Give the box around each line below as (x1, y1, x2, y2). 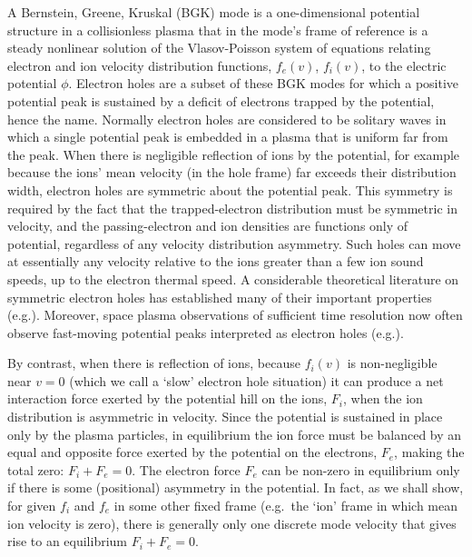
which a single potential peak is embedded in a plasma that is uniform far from (7, 127, 448, 146)
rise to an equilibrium (7, 532, 128, 551)
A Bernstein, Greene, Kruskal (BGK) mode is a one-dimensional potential (7, 3, 420, 21)
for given (7, 496, 56, 515)
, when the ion (343, 389, 423, 408)
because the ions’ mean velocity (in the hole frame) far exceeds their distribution (7, 163, 457, 182)
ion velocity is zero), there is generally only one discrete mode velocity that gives (7, 513, 457, 532)
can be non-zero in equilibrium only (261, 460, 460, 479)
